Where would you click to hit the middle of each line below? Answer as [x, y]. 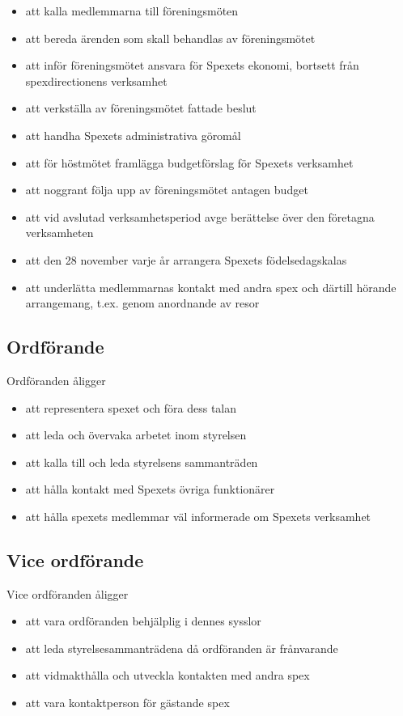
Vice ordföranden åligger [68, 593]
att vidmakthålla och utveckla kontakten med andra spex [168, 675]
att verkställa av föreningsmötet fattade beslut [141, 108]
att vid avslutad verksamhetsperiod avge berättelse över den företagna [200, 216]
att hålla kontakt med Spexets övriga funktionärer [150, 489]
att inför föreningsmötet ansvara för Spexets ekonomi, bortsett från [192, 65]
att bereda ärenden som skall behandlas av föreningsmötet [170, 38]
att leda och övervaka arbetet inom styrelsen [136, 435]
